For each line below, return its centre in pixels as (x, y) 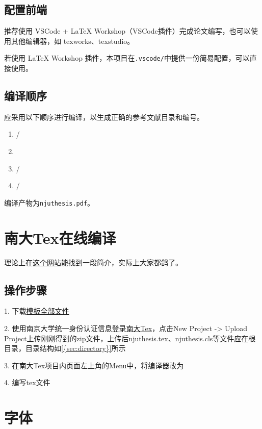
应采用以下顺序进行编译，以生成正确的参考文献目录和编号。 (104, 117)
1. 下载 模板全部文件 (37, 311)
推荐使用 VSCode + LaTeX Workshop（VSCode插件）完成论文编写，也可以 (127, 31)
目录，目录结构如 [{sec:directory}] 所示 (65, 348)
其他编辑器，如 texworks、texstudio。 (73, 41)
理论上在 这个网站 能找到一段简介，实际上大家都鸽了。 (93, 262)
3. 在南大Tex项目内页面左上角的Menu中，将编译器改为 (94, 365)
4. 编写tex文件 (27, 382)
